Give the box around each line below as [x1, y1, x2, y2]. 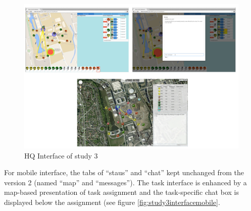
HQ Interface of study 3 [24, 150, 98, 161]
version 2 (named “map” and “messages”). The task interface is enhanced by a [4, 177, 247, 187]
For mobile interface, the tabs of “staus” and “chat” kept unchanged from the [4, 167, 244, 178]
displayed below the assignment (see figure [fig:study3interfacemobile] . [4, 197, 220, 207]
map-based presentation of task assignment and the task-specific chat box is [4, 187, 239, 197]
